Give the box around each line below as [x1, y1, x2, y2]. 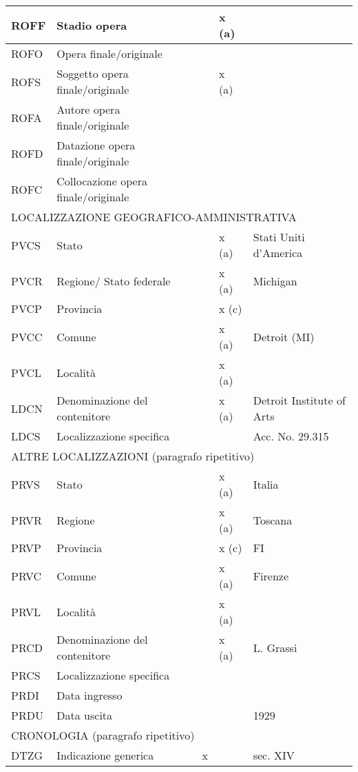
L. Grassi [253, 639, 297, 656]
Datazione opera [56, 137, 136, 153]
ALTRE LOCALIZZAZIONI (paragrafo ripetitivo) [11, 448, 255, 464]
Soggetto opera [56, 65, 129, 81]
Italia [253, 476, 279, 492]
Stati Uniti [253, 229, 305, 245]
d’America [253, 245, 303, 261]
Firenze [253, 567, 289, 584]
